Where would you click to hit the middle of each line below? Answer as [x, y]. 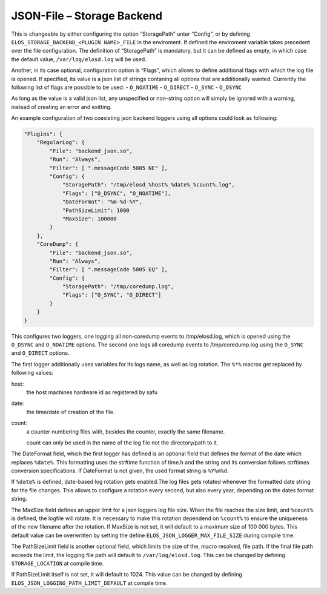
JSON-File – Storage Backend [87, 16]
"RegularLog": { [61, 143]
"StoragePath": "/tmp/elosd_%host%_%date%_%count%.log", [148, 185]
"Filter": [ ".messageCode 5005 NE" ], [108, 168]
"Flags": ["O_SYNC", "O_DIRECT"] [112, 295]
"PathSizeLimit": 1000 [96, 210]
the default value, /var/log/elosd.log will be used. [79, 59]
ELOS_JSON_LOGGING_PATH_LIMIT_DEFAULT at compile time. [89, 583]
